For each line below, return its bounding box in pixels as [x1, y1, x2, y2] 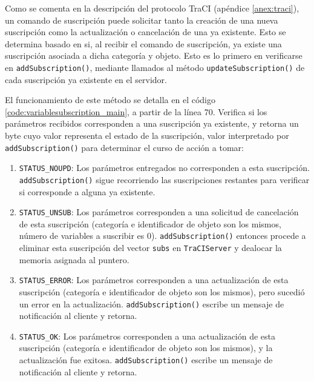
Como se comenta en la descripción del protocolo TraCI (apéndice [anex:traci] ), [5, 2, 299, 14]
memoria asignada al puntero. [19, 253, 129, 266]
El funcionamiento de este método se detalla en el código [5, 93, 215, 106]
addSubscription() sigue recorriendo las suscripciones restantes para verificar [19, 173, 310, 186]
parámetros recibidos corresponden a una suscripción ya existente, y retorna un [5, 117, 299, 130]
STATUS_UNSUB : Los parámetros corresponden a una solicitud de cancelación [19, 206, 299, 218]
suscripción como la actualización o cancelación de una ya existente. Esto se [5, 25, 286, 38]
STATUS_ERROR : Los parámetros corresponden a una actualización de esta [19, 273, 289, 286]
